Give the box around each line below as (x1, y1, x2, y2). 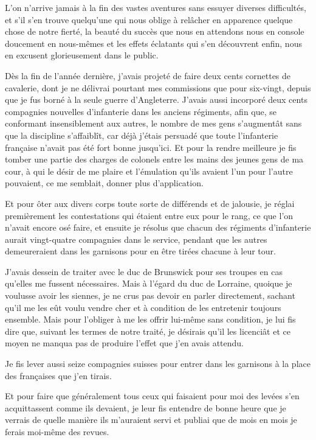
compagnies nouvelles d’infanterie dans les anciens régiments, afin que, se (5, 105, 277, 117)
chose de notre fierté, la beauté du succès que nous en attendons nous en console (5, 25, 304, 38)
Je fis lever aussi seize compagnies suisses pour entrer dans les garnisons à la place (5, 357, 311, 370)
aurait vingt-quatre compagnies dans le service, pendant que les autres (5, 232, 267, 245)
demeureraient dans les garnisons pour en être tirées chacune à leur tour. (5, 245, 276, 257)
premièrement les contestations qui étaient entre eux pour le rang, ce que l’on (5, 209, 294, 222)
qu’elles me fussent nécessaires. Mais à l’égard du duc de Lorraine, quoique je (5, 277, 292, 290)
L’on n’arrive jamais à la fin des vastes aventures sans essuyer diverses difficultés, (5, 1, 306, 13)
